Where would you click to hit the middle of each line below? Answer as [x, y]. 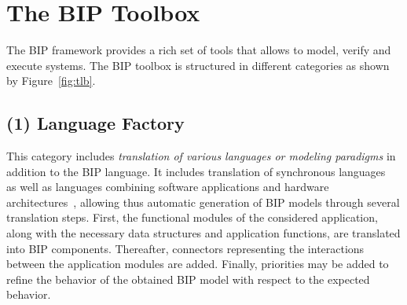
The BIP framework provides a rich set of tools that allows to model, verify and [199, 50]
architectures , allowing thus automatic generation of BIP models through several [203, 202]
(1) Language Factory [95, 123]
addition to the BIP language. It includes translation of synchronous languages [196, 171]
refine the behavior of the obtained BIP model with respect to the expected [188, 279]
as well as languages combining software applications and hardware [168, 187]
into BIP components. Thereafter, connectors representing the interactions [185, 248]
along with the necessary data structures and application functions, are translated [203, 233]
